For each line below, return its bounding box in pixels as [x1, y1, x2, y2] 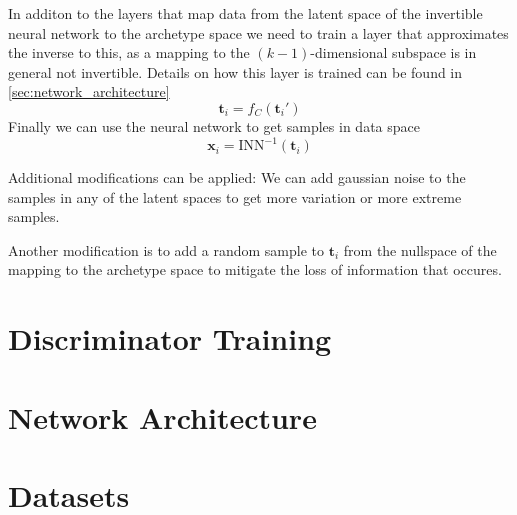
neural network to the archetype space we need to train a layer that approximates [8, 22, 509, 43]
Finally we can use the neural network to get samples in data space [8, 115, 420, 136]
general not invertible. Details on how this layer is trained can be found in [8, 61, 463, 82]
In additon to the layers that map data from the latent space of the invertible [8, 3, 483, 23]
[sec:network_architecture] [8, 81, 170, 102]
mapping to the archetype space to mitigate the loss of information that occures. [8, 259, 502, 280]
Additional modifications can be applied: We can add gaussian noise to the [8, 167, 466, 188]
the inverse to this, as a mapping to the [8, 42, 250, 63]
